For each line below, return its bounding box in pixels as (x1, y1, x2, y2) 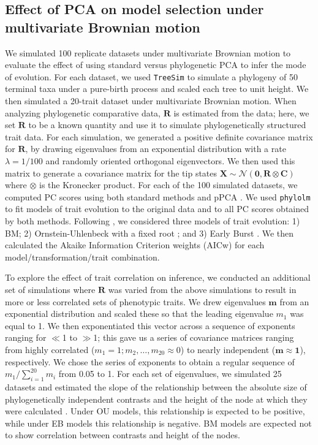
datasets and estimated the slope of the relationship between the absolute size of (5, 380, 307, 393)
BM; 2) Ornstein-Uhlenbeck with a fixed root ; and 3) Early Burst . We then (5, 226, 294, 239)
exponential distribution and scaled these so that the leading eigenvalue (5, 307, 273, 320)
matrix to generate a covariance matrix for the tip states (5, 166, 218, 179)
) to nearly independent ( (180, 343, 276, 356)
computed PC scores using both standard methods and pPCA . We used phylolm (5, 190, 311, 203)
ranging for (5, 331, 47, 344)
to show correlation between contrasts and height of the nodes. (5, 428, 240, 441)
